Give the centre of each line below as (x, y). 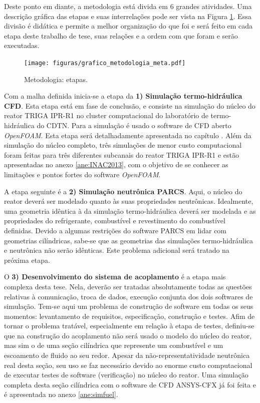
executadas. (22, 45)
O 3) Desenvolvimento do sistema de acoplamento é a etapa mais (115, 277)
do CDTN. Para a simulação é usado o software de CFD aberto (134, 125)
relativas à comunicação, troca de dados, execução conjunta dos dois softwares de (128, 296)
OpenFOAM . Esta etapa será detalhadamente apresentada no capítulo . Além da (128, 135)
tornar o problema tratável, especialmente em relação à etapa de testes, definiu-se (129, 326)
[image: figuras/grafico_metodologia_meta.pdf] (105, 63)
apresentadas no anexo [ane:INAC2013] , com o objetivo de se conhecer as (116, 164)
